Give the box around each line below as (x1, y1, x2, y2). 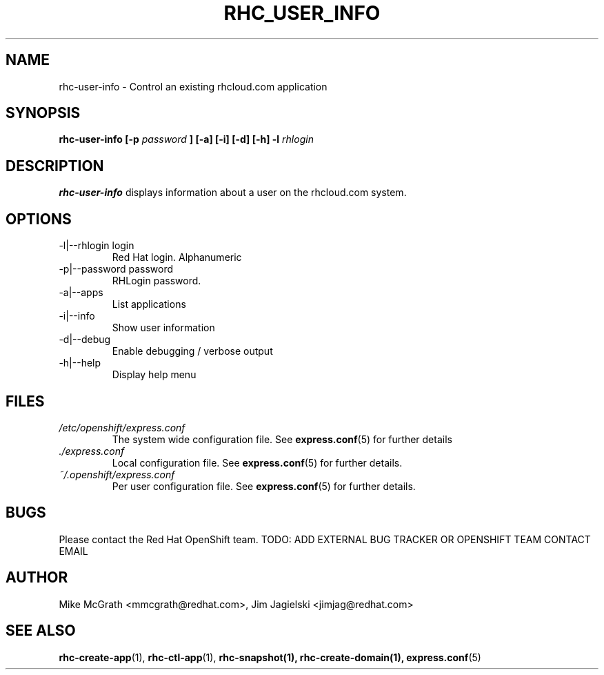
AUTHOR (6, 569, 68, 587)
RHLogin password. (112, 275, 201, 287)
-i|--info (59, 310, 95, 322)
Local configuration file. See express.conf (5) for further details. (112, 456, 403, 469)
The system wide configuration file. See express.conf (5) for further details (112, 433, 452, 445)
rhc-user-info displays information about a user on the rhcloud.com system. (59, 186, 407, 199)
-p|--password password (59, 263, 173, 275)
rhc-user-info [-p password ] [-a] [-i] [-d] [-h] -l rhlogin (59, 133, 314, 146)
